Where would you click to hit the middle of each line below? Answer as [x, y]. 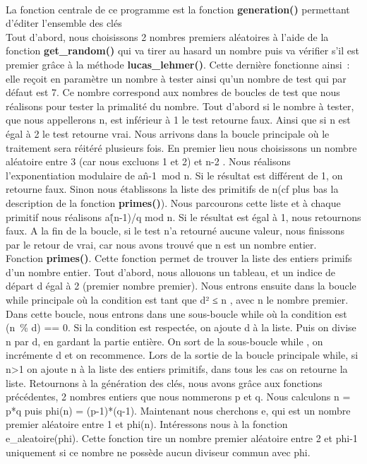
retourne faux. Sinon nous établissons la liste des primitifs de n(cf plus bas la [172, 189]
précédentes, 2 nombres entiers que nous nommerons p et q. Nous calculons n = [178, 397]
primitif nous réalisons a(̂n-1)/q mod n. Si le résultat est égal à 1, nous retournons [183, 216]
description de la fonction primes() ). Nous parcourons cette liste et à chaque [173, 202]
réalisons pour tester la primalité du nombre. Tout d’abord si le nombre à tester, [180, 106]
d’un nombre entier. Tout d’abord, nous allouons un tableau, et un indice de [171, 272]
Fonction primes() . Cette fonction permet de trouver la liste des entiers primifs [179, 258]
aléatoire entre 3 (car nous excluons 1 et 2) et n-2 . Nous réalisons [148, 161]
